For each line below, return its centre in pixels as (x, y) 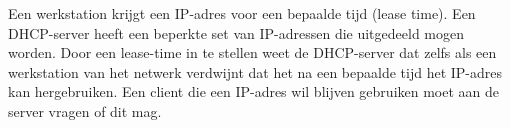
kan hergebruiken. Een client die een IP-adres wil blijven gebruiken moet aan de (254, 91)
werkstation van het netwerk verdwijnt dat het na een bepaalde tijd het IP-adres (255, 71)
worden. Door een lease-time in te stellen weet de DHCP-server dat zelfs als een (252, 52)
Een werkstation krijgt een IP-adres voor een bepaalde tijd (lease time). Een (242, 13)
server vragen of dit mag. (85, 110)
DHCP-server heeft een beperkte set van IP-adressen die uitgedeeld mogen (236, 32)
